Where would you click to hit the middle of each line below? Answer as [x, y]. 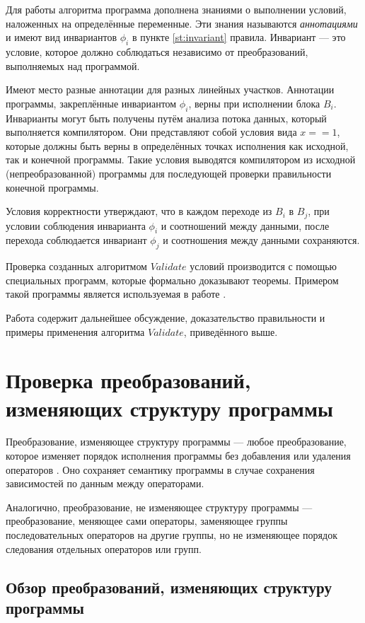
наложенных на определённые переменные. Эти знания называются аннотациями [182, 23]
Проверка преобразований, [128, 380]
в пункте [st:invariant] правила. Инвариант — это [239, 37]
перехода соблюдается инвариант [76, 240]
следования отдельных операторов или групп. [104, 548]
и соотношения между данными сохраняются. [261, 240]
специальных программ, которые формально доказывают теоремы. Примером [172, 280]
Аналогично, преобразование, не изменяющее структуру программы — [159, 507]
